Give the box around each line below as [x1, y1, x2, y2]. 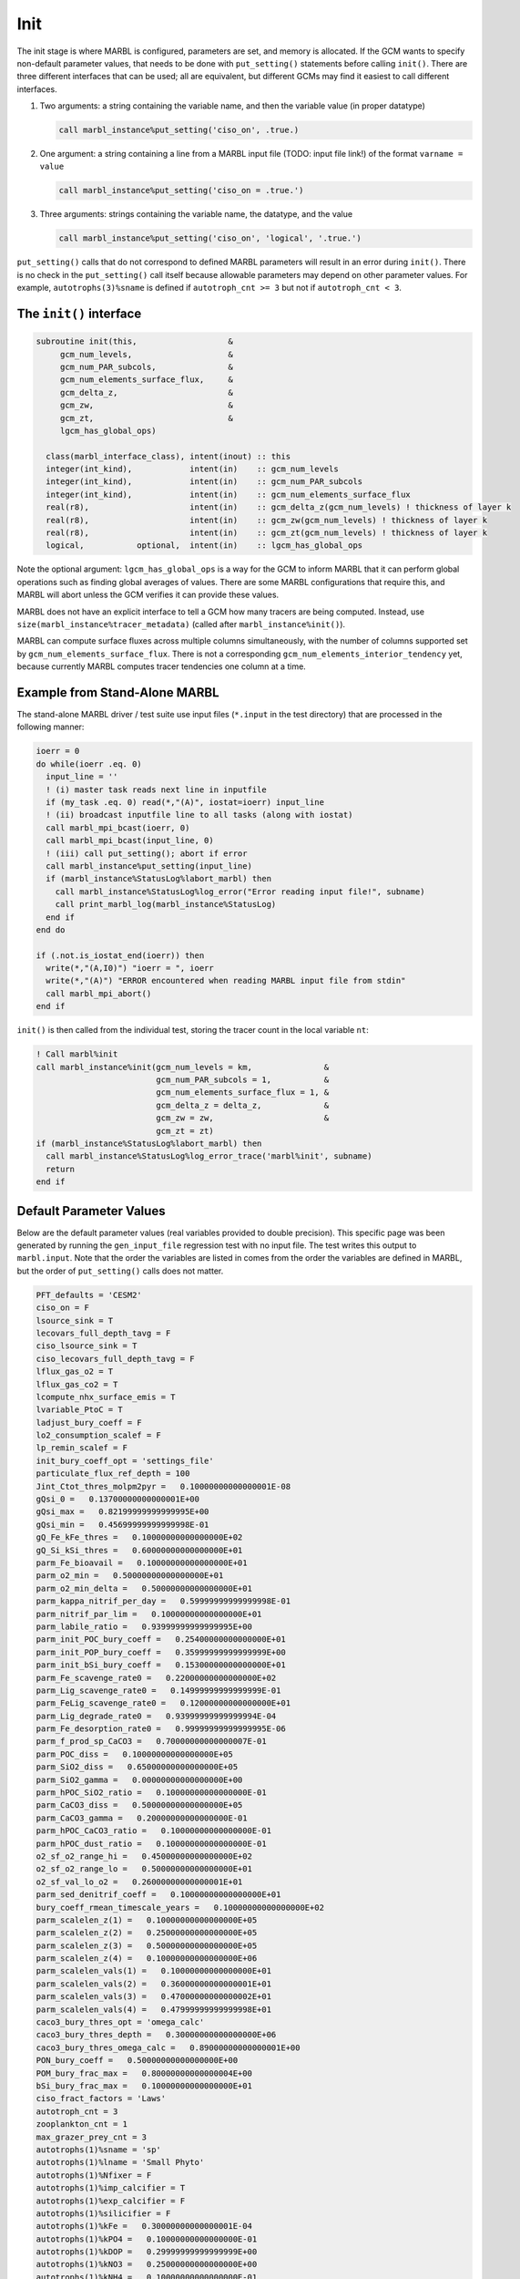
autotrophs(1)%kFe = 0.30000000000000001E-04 [36, 2221, 252, 2232]
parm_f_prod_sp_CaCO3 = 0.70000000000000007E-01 [36, 1737, 268, 1747]
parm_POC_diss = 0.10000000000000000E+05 [36, 1748, 234, 1759]
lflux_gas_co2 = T [36, 1379, 118, 1389]
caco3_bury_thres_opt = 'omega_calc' [36, 2017, 205, 2027]
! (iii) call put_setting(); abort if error [46, 848, 248, 859]
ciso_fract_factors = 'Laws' [36, 2093, 167, 2104]
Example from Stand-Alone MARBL [16, 685, 219, 700]
